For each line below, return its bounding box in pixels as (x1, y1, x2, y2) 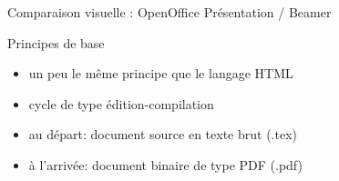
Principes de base (7, 33, 105, 52)
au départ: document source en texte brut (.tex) (28, 125, 297, 144)
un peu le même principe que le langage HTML (28, 64, 293, 83)
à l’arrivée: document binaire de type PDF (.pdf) (28, 155, 303, 174)
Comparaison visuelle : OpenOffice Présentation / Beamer (7, 3, 332, 21)
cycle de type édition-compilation (28, 94, 214, 113)
